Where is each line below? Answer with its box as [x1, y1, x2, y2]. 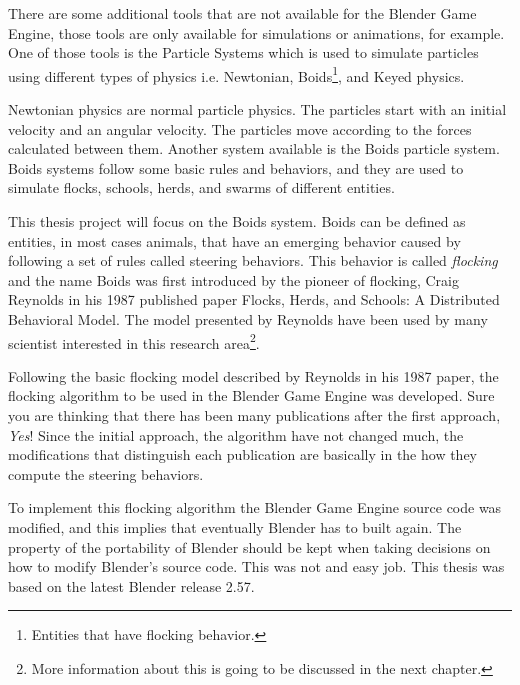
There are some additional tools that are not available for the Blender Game [8, 3, 477, 23]
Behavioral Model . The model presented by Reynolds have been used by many [8, 308, 488, 329]
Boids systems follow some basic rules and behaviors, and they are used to [8, 157, 464, 178]
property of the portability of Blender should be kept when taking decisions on [8, 536, 491, 557]
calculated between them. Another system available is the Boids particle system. [8, 138, 500, 159]
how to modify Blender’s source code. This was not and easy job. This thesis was [8, 556, 505, 577]
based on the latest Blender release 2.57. [8, 575, 255, 596]
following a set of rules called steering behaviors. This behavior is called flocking [8, 250, 498, 271]
